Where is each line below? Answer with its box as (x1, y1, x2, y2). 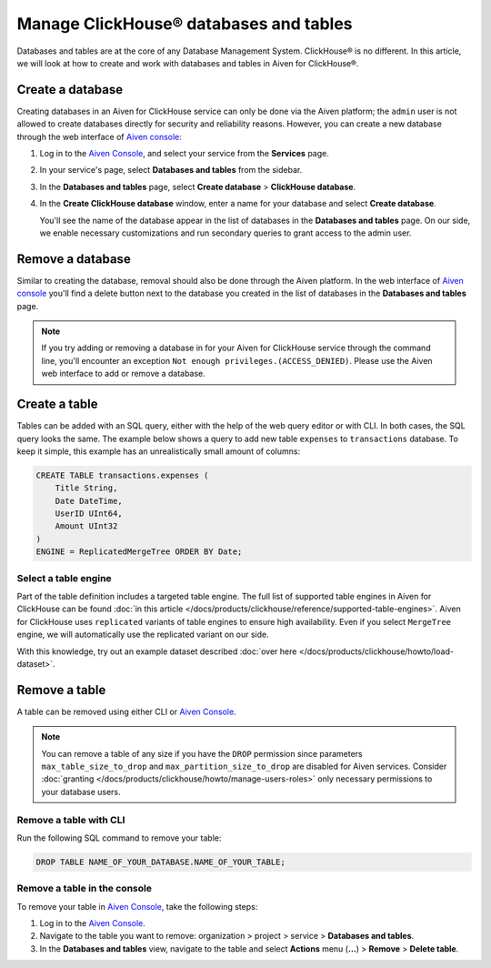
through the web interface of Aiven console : (16, 131, 182, 142)
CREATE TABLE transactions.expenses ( (35, 469, 209, 480)
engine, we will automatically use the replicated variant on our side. (16, 629, 269, 640)
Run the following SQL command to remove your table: (16, 832, 222, 843)
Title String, (55, 483, 118, 493)
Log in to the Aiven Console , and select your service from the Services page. (39, 148, 329, 159)
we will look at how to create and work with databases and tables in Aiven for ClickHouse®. (16, 57, 359, 68)
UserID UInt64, (55, 509, 123, 519)
